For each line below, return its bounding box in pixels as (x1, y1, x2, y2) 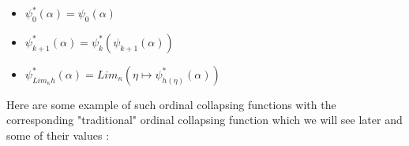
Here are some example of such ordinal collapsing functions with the (6, 96, 336, 112)
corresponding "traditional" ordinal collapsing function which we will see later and (6, 111, 403, 128)
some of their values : (6, 126, 110, 143)
